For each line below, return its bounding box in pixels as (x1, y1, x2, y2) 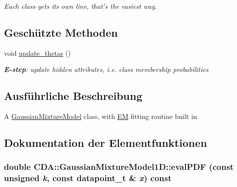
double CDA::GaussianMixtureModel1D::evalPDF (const (4, 161, 234, 173)
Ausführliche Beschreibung (4, 88, 142, 103)
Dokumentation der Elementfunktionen (4, 135, 207, 150)
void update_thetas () (4, 47, 71, 58)
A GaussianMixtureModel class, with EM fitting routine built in (4, 111, 197, 121)
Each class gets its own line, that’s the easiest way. (4, 1, 157, 11)
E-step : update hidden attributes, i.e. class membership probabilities (4, 64, 209, 74)
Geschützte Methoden (4, 24, 118, 40)
